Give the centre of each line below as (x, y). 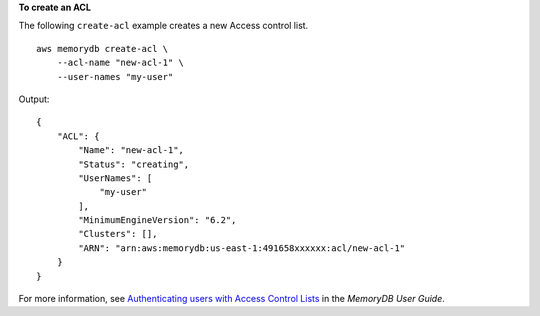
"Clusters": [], (118, 234)
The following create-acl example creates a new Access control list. (163, 26)
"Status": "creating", (134, 164)
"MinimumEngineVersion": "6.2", (157, 220)
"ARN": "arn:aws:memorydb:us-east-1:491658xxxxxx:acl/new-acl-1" (242, 248)
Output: (34, 99)
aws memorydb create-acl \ (102, 48)
